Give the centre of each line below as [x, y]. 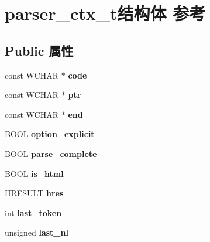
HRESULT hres [34, 193]
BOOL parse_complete [51, 153]
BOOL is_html [34, 173]
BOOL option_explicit [50, 134]
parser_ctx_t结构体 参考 [105, 13]
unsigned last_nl [37, 232]
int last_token [33, 212]
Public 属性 [39, 50]
